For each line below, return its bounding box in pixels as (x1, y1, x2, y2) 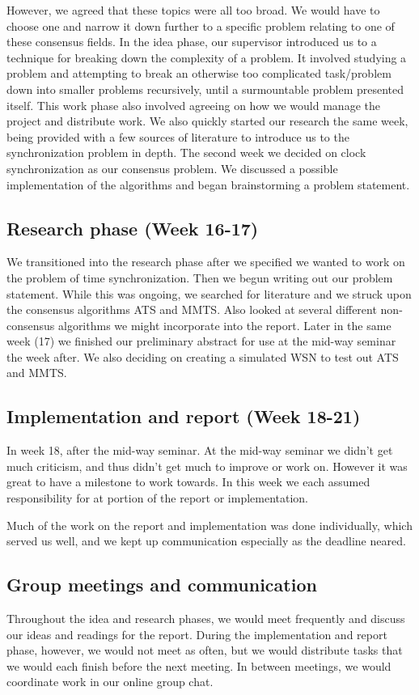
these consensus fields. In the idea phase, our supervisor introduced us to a (6, 33, 377, 50)
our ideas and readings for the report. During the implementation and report (6, 625, 387, 642)
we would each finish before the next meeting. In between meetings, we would (6, 657, 391, 674)
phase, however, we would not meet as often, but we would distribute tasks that (6, 642, 403, 659)
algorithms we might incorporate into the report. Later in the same (57, 316, 391, 333)
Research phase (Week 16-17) (6, 215, 259, 240)
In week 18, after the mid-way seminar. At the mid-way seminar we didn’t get (6, 442, 393, 459)
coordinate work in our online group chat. (6, 673, 214, 690)
